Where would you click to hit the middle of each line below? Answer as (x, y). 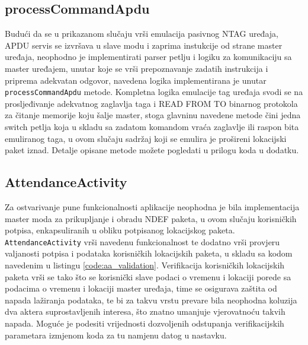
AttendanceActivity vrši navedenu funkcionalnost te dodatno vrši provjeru (142, 241)
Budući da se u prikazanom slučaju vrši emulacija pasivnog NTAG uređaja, (142, 34)
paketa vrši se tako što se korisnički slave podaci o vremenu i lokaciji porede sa (148, 276)
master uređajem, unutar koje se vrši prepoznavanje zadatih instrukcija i (137, 68)
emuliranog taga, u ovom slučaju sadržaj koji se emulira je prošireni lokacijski (146, 138)
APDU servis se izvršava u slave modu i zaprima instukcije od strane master (144, 45)
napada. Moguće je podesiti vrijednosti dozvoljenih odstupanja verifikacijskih (145, 323)
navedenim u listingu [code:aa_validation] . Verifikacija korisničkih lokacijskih (145, 265)
